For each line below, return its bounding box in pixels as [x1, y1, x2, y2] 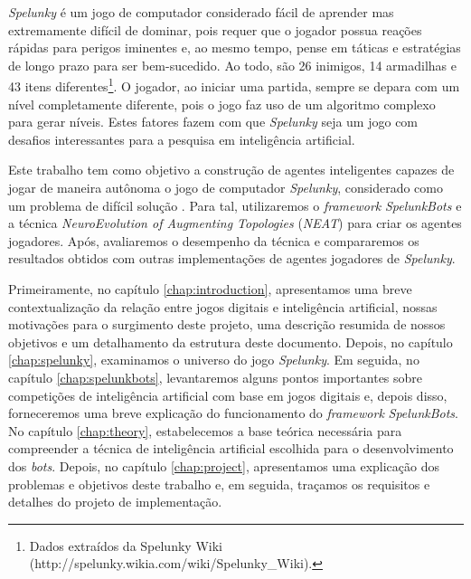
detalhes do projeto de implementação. [8, 492, 222, 511]
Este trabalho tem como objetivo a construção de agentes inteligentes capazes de [8, 160, 455, 179]
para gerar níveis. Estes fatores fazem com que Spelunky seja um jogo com [8, 112, 419, 131]
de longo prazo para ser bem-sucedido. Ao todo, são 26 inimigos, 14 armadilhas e [8, 55, 457, 74]
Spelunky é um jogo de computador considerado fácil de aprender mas [8, 3, 394, 21]
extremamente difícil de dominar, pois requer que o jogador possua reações [8, 20, 422, 39]
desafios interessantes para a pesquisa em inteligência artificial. [8, 129, 355, 148]
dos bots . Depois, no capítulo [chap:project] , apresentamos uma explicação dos [8, 456, 440, 475]
